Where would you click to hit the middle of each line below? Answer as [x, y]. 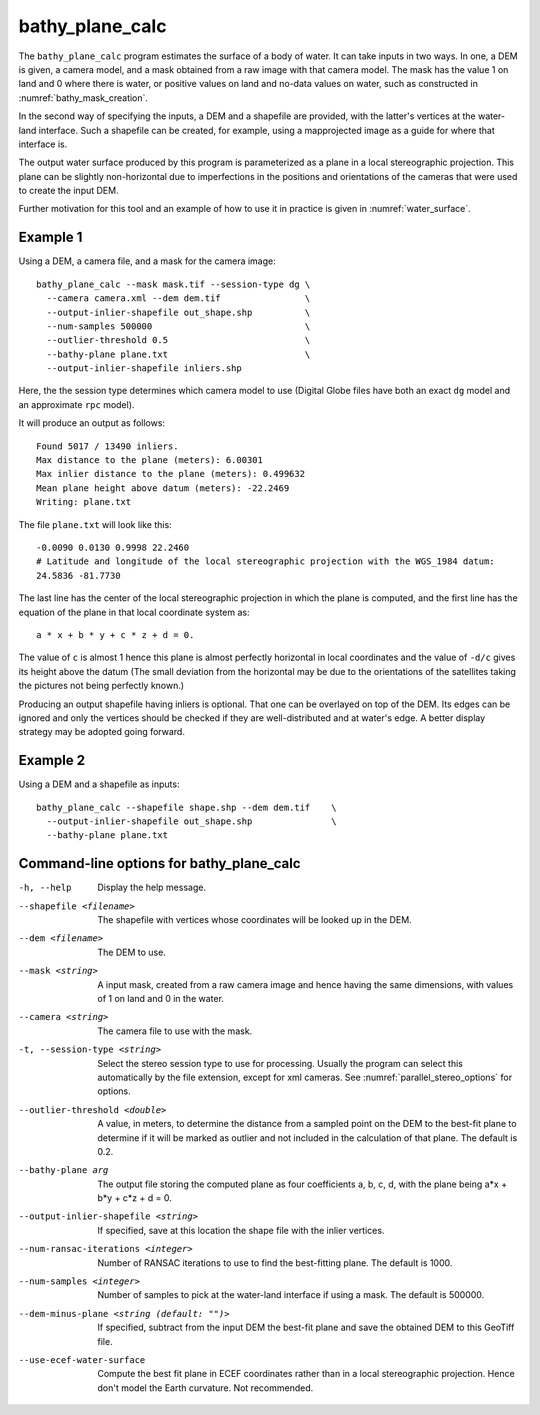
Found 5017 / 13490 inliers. [107, 446]
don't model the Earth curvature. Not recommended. [205, 1387]
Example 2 [51, 760]
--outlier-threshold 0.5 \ [178, 340]
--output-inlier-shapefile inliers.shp [144, 368]
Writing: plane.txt [84, 502]
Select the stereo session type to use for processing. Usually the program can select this [280, 1063]
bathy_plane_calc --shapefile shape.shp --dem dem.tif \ [186, 807]
